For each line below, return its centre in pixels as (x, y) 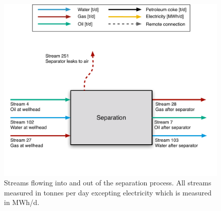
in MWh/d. (22, 202)
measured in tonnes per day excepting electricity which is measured (108, 192)
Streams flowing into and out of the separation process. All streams (108, 183)
